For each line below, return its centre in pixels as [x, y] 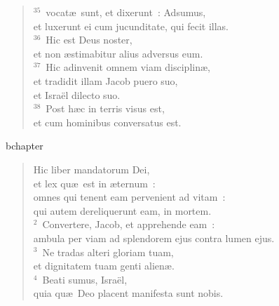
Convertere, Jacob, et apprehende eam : [129, 224]
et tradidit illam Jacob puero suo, [106, 80]
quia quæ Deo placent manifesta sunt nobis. [128, 293]
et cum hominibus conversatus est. [107, 122]
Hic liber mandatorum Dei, [91, 169]
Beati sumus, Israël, [85, 279]
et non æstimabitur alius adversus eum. [118, 53]
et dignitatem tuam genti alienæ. [104, 266]
